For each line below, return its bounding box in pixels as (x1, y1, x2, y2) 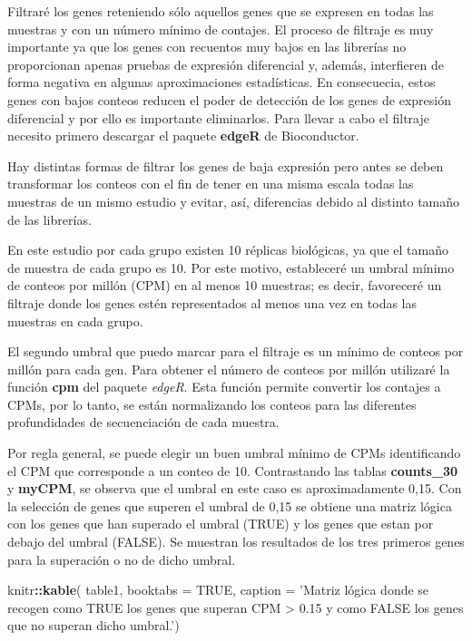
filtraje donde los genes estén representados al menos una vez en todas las (7, 293, 418, 312)
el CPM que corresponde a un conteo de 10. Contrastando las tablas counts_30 (7, 461, 458, 480)
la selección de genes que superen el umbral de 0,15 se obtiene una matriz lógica (7, 496, 452, 515)
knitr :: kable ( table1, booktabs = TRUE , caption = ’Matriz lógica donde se (7, 580, 429, 599)
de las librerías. (7, 209, 92, 228)
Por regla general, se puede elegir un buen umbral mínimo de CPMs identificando (7, 443, 461, 462)
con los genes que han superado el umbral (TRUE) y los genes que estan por (7, 514, 434, 533)
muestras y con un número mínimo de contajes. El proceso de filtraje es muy (7, 19, 434, 38)
